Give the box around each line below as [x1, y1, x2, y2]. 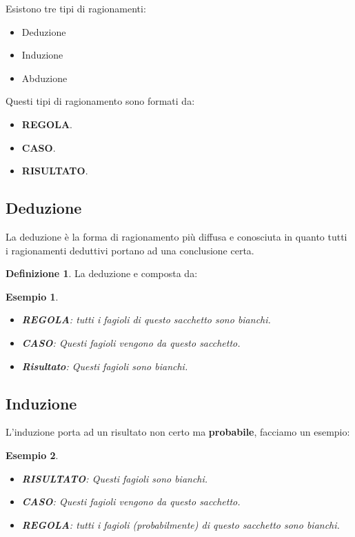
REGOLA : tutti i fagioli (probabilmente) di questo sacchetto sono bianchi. [21, 517, 340, 531]
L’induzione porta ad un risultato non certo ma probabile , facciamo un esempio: [6, 425, 350, 439]
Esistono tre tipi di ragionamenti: [6, 1, 146, 15]
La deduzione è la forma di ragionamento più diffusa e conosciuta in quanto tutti [6, 229, 347, 243]
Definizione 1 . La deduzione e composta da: [6, 266, 198, 281]
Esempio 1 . [6, 289, 59, 303]
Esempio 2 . [6, 447, 59, 462]
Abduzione [21, 70, 68, 85]
